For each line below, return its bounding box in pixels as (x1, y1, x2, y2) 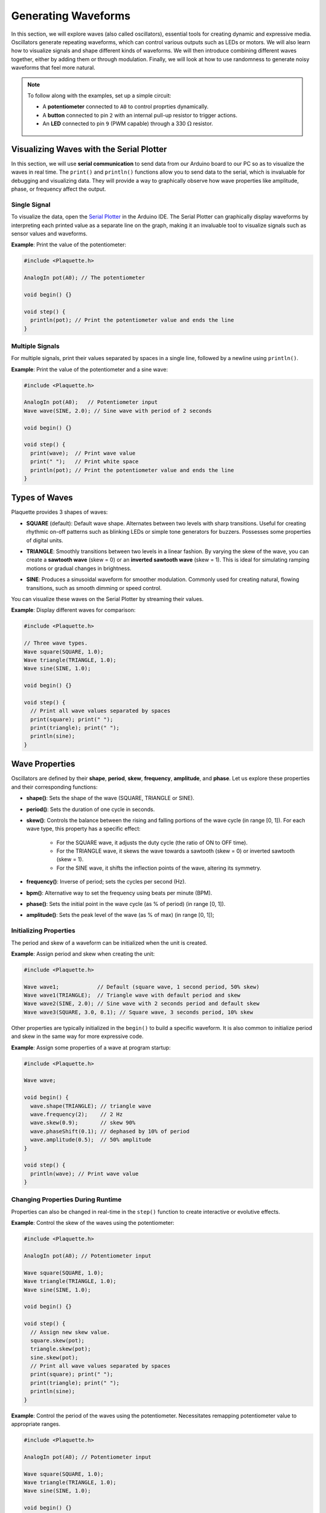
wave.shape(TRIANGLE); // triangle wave (30, 1102, 152, 1109)
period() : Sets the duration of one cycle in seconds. (26, 806, 155, 813)
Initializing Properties (11, 927, 75, 935)
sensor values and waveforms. (11, 230, 88, 237)
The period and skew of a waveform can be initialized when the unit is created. (11, 939, 208, 947)
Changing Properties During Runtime (11, 1195, 122, 1204)
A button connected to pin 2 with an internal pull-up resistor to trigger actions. (42, 111, 238, 119)
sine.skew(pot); (30, 1354, 78, 1361)
